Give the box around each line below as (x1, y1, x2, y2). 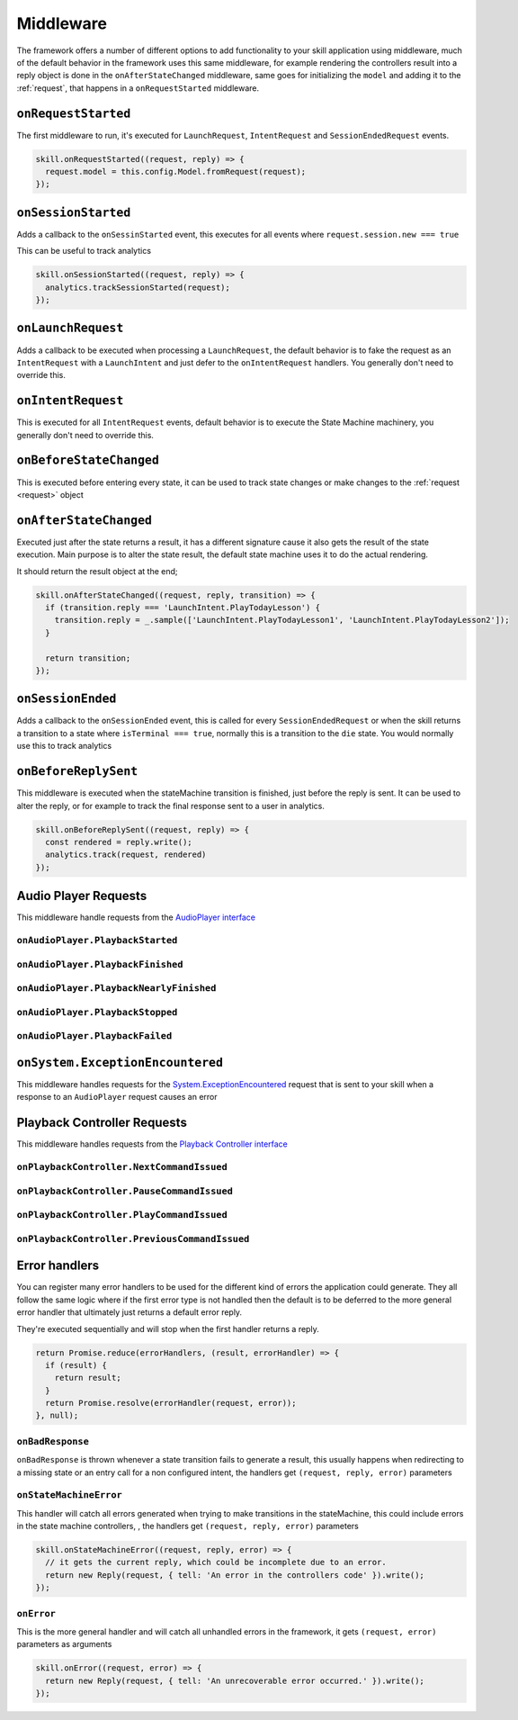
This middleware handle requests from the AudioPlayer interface (16, 912, 256, 923)
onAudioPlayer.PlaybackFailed (16, 1031, 173, 1042)
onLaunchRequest (16, 320, 124, 336)
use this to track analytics (16, 741, 112, 752)
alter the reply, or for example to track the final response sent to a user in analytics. (16, 800, 326, 811)
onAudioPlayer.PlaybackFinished (16, 959, 183, 970)
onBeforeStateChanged (16, 453, 159, 468)
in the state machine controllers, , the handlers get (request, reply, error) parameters (16, 1521, 359, 1532)
